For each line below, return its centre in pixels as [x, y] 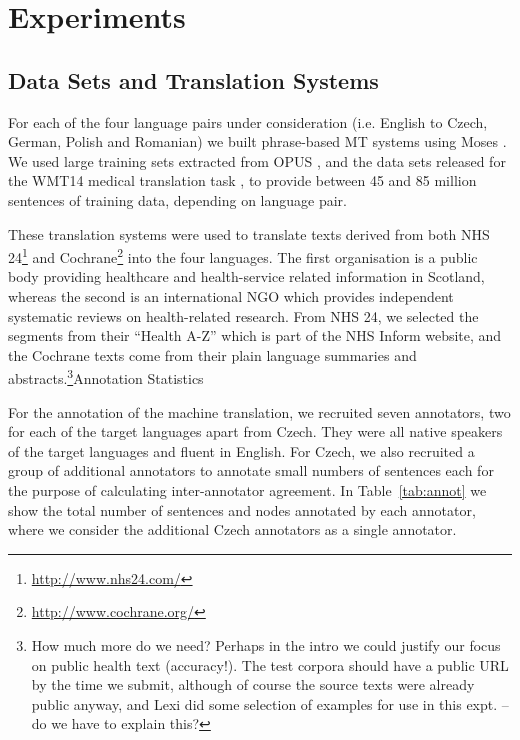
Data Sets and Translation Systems [193, 79]
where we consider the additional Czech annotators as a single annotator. [232, 529]
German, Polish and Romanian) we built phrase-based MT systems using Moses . [257, 141]
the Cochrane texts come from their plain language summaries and [212, 354]
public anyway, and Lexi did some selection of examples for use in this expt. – [270, 703]
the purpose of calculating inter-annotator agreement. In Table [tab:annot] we [247, 489]
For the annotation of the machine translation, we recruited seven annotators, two [259, 411]
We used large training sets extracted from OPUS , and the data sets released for [257, 160]
